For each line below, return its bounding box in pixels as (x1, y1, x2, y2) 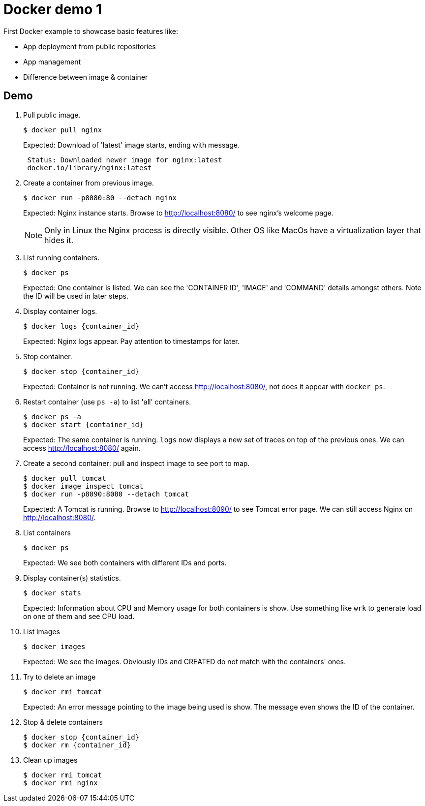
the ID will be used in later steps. (23, 291, 128, 300)
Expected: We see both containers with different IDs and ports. (23, 558, 227, 567)
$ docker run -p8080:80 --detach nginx (23, 193, 177, 202)
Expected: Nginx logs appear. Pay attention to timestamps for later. (23, 337, 240, 345)
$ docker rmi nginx (23, 778, 98, 787)
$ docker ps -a (23, 412, 82, 421)
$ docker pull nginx (23, 125, 102, 134)
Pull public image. (23, 110, 81, 119)
